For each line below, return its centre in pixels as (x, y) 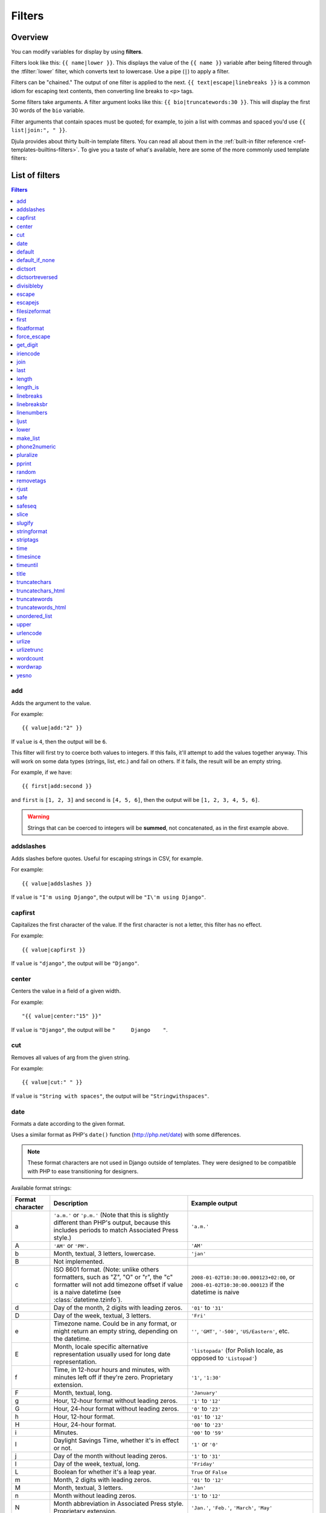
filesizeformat (34, 311)
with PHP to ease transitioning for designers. (83, 1171)
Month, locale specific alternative (101, 1347)
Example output (214, 1203)
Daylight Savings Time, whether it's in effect (116, 1440)
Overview (30, 37)
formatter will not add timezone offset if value (118, 1285)
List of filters (36, 176)
